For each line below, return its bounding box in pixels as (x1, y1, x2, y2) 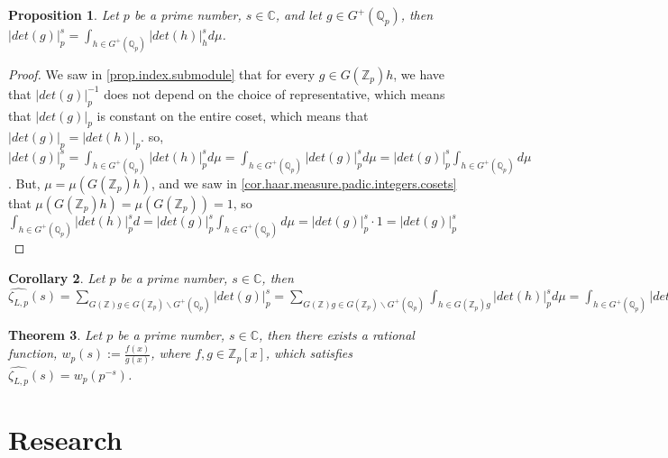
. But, (8, 173, 41, 192)
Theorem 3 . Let (8, 325, 103, 344)
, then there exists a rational (259, 325, 415, 344)
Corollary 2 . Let (8, 268, 105, 287)
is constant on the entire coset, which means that (96, 105, 369, 124)
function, (8, 343, 58, 362)
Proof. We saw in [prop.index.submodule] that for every (8, 64, 316, 83)
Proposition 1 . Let (8, 5, 119, 23)
